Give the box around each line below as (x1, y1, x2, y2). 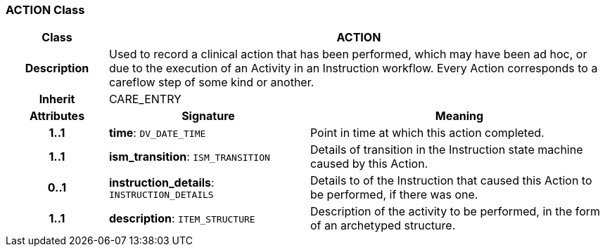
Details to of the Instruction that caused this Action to (310, 173, 592, 188)
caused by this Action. (310, 157, 428, 171)
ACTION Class (6, 3, 85, 17)
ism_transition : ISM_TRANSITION (108, 150, 270, 164)
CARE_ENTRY (108, 92, 181, 107)
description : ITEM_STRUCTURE (108, 211, 255, 226)
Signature (181, 109, 235, 124)
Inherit (39, 92, 75, 107)
